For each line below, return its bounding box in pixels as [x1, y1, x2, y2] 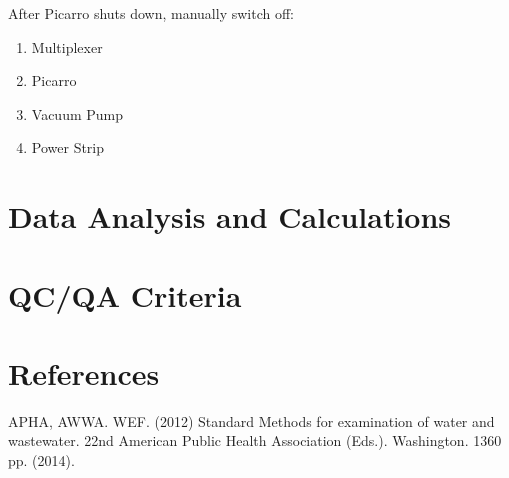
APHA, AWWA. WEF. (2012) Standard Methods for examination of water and [8, 410, 495, 431]
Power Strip [31, 137, 105, 158]
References [8, 352, 160, 393]
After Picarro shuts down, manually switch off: [8, 3, 294, 23]
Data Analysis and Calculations [8, 196, 452, 237]
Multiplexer [31, 36, 103, 57]
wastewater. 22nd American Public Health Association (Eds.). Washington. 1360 [8, 430, 502, 451]
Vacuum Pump [31, 103, 124, 124]
